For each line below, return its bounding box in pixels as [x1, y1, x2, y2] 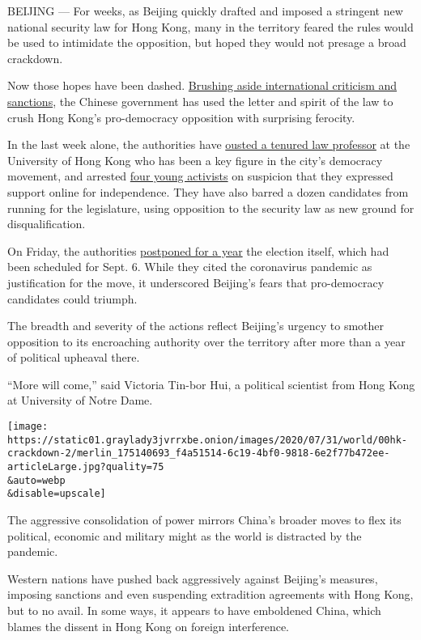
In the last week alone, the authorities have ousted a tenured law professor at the [7, 136, 410, 153]
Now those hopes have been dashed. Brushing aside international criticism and [7, 77, 398, 94]
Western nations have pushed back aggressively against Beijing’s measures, [7, 570, 378, 587]
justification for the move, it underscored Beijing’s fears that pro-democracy [7, 273, 385, 290]
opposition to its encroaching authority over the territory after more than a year [7, 333, 406, 350]
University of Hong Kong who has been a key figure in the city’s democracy [7, 151, 383, 168]
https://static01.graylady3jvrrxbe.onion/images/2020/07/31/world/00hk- [7, 434, 407, 446]
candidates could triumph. [7, 290, 138, 307]
